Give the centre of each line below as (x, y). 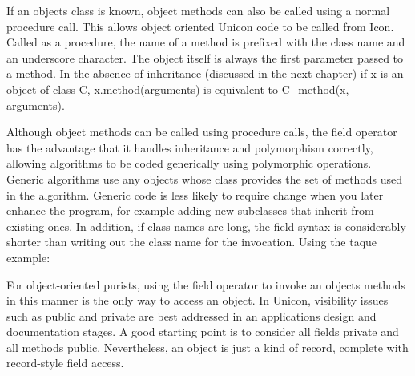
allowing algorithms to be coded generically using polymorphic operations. (189, 163)
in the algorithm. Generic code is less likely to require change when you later (195, 194)
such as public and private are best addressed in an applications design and (191, 315)
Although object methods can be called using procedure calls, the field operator (202, 132)
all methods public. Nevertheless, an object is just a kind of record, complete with (207, 347)
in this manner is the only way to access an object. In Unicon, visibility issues (197, 300)
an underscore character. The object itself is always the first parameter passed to (205, 57)
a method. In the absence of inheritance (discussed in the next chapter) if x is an (205, 73)
